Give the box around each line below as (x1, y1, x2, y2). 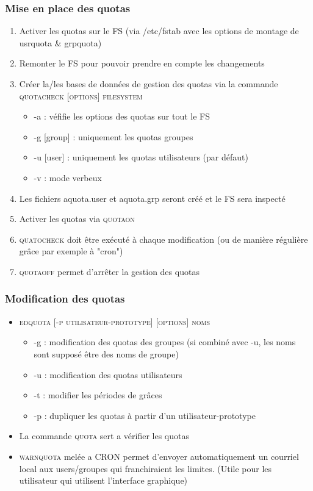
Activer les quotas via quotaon (19, 212, 135, 225)
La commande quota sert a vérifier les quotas (19, 429, 189, 442)
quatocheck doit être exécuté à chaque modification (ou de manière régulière (19, 232, 308, 245)
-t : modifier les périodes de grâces (34, 389, 162, 401)
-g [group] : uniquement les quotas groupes (34, 130, 193, 143)
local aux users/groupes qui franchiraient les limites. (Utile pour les (19, 462, 272, 475)
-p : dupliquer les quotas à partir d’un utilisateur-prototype (34, 409, 256, 421)
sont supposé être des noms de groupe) (34, 347, 179, 360)
